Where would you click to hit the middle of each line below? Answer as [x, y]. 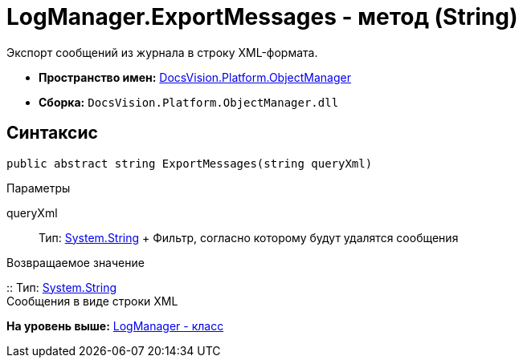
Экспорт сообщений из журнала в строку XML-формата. [162, 52]
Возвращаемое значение [76, 262]
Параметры [39, 188]
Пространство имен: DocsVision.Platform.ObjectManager [195, 77]
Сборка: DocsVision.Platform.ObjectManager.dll [189, 102]
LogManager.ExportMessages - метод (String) [262, 17]
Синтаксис [52, 133]
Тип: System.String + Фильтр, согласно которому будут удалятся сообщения [249, 237]
